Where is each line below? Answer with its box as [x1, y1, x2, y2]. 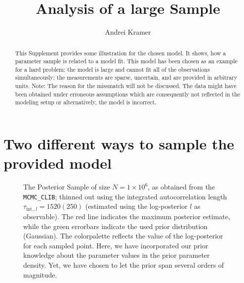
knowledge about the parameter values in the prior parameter [23, 250, 210, 260]
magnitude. [23, 269, 57, 280]
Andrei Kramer [105, 27, 151, 37]
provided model [3, 153, 112, 173]
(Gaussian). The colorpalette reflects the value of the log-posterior [23, 231, 223, 241]
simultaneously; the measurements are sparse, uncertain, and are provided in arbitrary [15, 73, 238, 82]
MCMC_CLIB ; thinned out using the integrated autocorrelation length [23, 191, 227, 201]
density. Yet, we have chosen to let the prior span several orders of [23, 259, 224, 270]
